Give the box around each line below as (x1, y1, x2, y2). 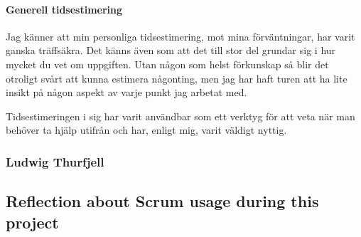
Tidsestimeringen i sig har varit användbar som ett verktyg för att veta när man (6, 108, 355, 123)
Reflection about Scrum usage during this (6, 190, 319, 212)
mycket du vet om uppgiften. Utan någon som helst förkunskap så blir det (6, 56, 329, 71)
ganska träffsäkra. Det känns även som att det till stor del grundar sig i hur (6, 43, 336, 58)
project (6, 211, 59, 233)
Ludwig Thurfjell (6, 152, 104, 170)
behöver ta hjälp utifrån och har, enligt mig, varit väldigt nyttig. (6, 122, 287, 137)
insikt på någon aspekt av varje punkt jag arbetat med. (6, 85, 247, 100)
